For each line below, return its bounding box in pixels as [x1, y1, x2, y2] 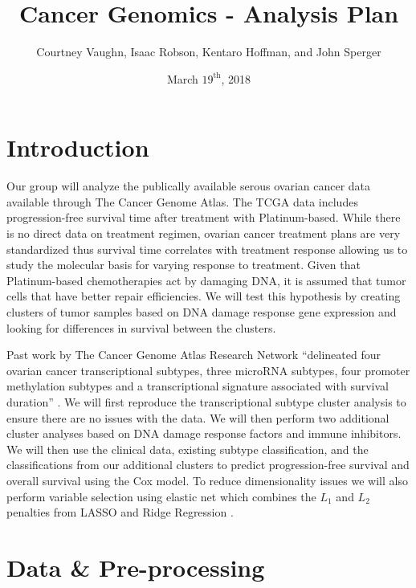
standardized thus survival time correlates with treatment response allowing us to [6, 240, 408, 257]
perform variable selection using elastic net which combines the [6, 488, 316, 504]
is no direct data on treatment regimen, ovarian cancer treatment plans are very [6, 225, 401, 242]
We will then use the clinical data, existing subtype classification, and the [6, 440, 369, 457]
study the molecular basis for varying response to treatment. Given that [6, 256, 361, 273]
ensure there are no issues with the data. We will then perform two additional [6, 409, 389, 426]
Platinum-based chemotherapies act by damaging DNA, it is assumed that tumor [6, 272, 406, 288]
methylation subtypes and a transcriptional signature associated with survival [6, 378, 389, 394]
